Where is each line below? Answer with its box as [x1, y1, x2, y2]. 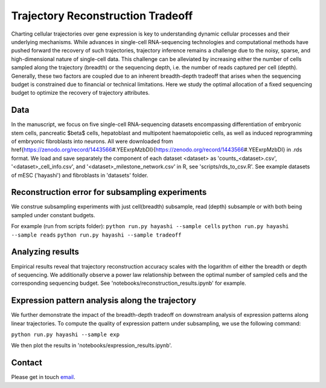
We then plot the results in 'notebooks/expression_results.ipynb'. [11, 342, 172, 349]
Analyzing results [11, 247, 80, 257]
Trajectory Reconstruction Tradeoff [11, 9, 193, 22]
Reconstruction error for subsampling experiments [11, 187, 207, 197]
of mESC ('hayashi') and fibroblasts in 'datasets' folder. [11, 171, 149, 179]
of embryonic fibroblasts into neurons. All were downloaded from [11, 138, 173, 145]
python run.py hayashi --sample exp [11, 331, 120, 338]
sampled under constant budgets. [11, 211, 96, 218]
